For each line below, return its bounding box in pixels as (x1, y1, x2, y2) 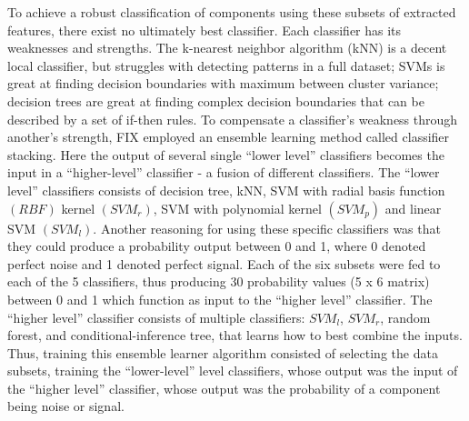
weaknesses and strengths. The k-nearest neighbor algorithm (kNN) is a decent (7, 38, 447, 57)
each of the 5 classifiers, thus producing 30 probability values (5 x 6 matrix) (7, 272, 430, 291)
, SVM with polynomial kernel (153, 198, 322, 217)
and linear (384, 198, 442, 217)
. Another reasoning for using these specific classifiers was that (93, 218, 441, 237)
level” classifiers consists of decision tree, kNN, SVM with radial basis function (7, 180, 445, 199)
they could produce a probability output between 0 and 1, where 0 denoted (7, 236, 426, 256)
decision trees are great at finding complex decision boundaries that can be (7, 91, 424, 110)
